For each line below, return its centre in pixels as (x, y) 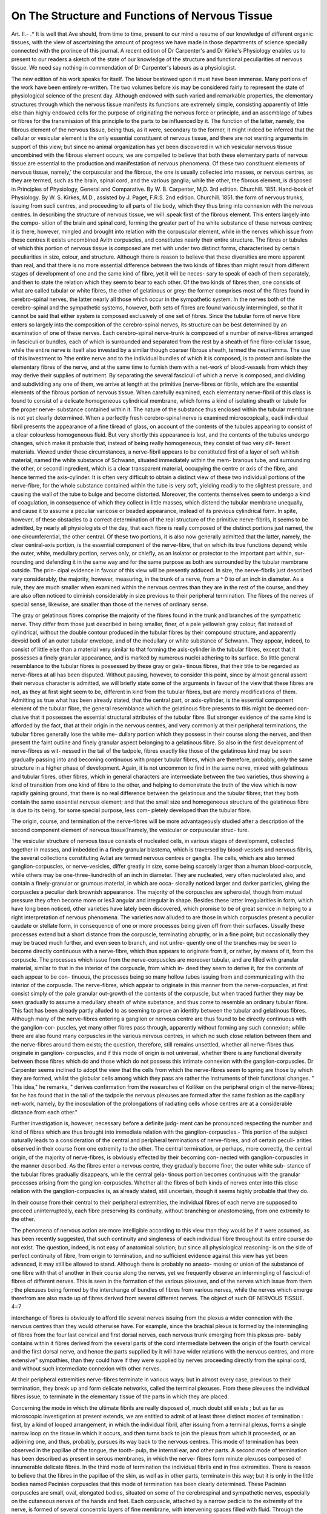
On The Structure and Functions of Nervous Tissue (142, 16)
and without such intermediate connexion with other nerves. (86, 1369)
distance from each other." (45, 1112)
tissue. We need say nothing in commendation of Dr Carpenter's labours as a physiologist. (124, 68)
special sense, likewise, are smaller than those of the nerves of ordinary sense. (110, 604)
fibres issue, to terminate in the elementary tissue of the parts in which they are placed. (120, 1397)
